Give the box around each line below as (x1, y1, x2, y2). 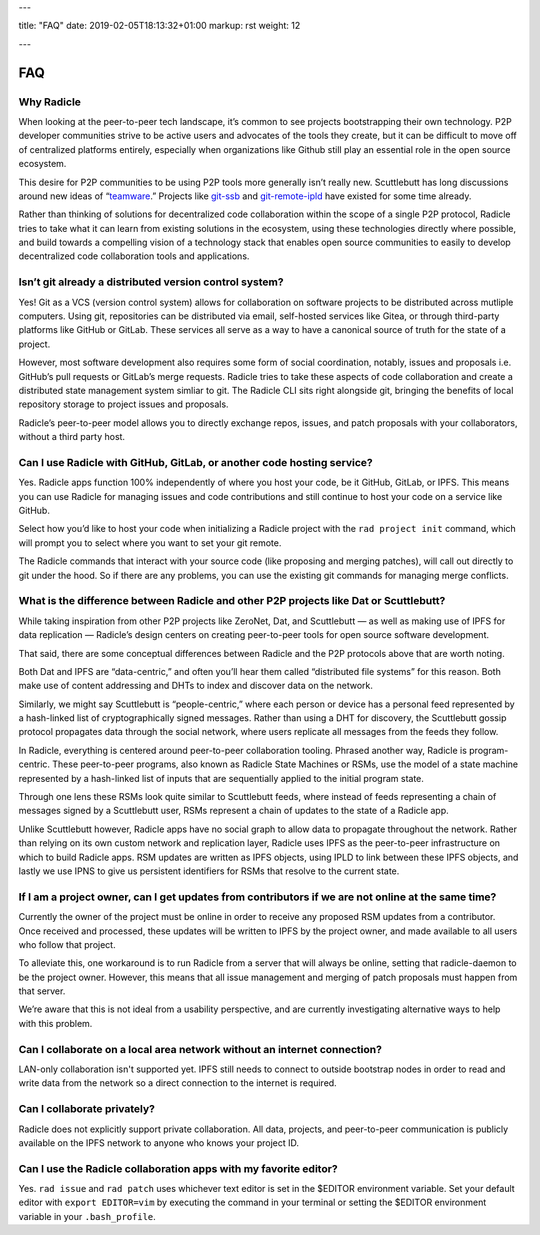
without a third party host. (18, 431, 125, 443)
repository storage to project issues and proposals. (18, 398, 229, 410)
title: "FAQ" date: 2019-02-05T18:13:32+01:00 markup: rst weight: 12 (18, 20, 301, 32)
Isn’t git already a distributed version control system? (18, 275, 284, 289)
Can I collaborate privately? (18, 1102, 155, 1116)
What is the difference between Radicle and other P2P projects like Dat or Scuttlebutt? (18, 594, 446, 608)
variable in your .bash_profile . (18, 1210, 157, 1222)
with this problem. (18, 1017, 93, 1029)
